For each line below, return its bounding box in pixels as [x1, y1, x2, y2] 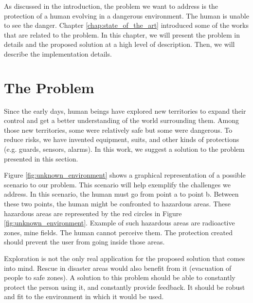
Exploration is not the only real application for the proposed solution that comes [4, 253, 245, 263]
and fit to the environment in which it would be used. [4, 291, 164, 302]
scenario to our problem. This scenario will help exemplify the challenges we [4, 179, 231, 189]
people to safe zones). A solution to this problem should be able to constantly [4, 272, 235, 283]
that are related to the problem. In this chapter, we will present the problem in [4, 29, 240, 40]
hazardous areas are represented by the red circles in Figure [4, 208, 182, 218]
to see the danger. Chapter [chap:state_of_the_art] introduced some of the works [4, 20, 249, 30]
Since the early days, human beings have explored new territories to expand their [4, 105, 246, 116]
